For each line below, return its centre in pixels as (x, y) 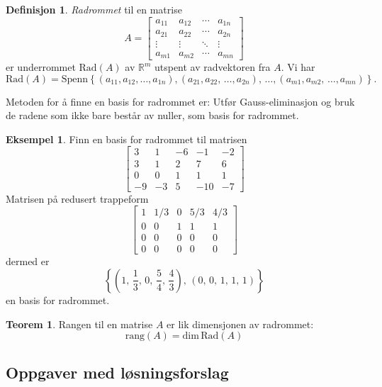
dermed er (28, 261)
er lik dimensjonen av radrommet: (240, 324)
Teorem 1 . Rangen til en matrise (79, 324)
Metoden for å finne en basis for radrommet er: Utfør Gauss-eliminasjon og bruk (180, 101)
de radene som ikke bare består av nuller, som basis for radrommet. (152, 115)
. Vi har (298, 67)
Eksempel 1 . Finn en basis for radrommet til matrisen (127, 139)
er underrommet (41, 67)
